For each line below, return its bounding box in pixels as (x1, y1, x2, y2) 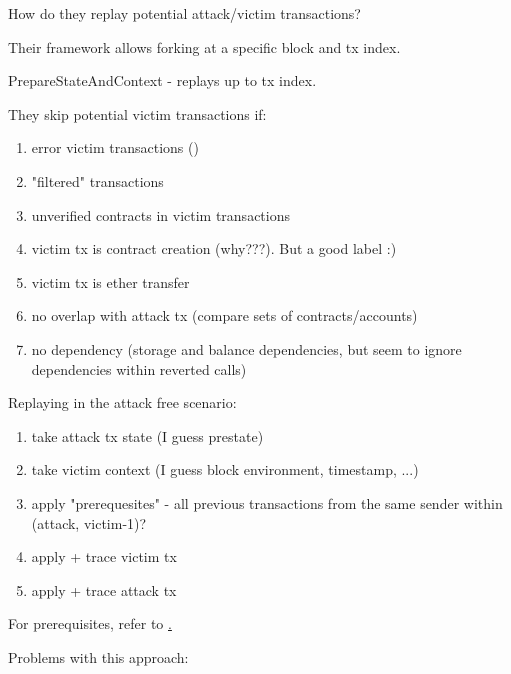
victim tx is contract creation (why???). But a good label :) (31, 238, 397, 259)
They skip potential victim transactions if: (8, 103, 267, 124)
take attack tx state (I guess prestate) (31, 425, 264, 446)
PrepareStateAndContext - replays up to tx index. (8, 70, 317, 91)
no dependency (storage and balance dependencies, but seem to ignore (31, 338, 462, 359)
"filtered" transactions (31, 170, 164, 191)
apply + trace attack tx (31, 579, 177, 600)
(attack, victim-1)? (31, 512, 147, 533)
